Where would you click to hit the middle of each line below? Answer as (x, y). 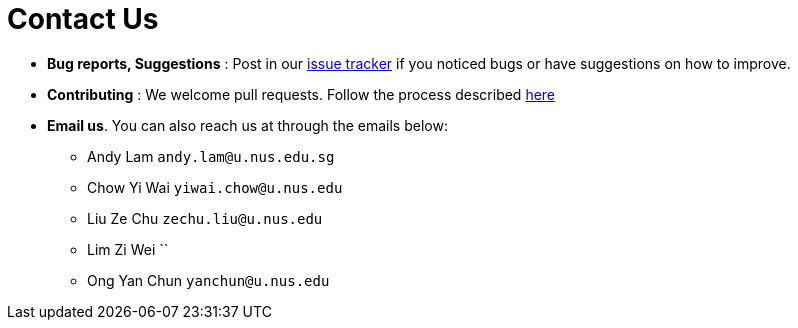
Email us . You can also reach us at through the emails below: (247, 125)
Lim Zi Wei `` (128, 249)
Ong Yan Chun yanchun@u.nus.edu (208, 280)
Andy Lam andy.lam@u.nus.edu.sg (211, 156)
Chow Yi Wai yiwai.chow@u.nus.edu (215, 187)
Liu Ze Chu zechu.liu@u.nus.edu (205, 218)
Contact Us (83, 19)
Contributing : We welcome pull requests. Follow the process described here (301, 94)
